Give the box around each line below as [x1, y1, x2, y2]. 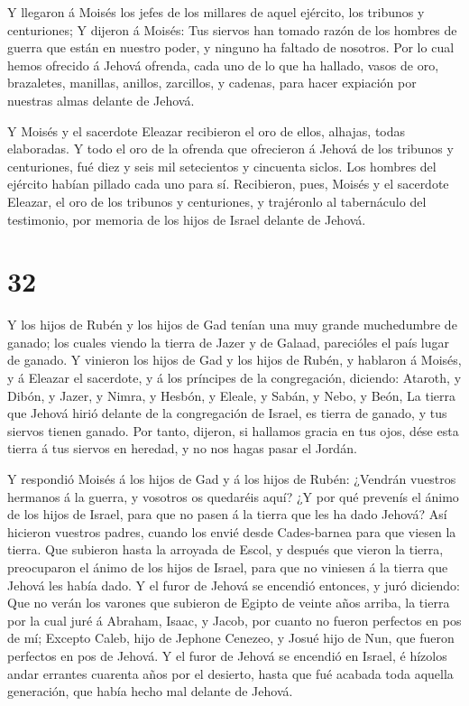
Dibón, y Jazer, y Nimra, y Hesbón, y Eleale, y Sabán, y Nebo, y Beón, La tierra [7, 386, 456, 404]
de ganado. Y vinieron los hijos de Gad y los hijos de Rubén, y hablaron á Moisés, [7, 350, 462, 369]
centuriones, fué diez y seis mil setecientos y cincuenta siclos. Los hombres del [7, 156, 437, 175]
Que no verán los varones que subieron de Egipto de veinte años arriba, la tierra [7, 593, 450, 612]
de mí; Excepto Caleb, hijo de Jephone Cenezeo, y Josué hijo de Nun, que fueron [7, 628, 455, 647]
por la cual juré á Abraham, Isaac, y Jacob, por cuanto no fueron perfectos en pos [7, 610, 462, 629]
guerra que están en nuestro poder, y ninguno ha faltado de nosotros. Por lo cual [7, 38, 455, 57]
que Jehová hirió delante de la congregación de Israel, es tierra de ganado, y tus [7, 404, 447, 423]
